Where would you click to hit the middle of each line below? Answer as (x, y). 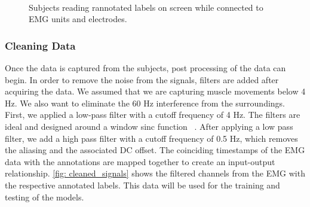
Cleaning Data (40, 45)
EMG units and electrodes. (78, 19)
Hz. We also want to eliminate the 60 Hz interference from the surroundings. (145, 103)
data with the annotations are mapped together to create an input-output (140, 161)
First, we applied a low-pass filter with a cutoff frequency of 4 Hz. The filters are (153, 115)
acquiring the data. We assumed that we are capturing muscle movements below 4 (155, 91)
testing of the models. (44, 197)
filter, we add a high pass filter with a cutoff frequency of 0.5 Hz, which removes (151, 138)
